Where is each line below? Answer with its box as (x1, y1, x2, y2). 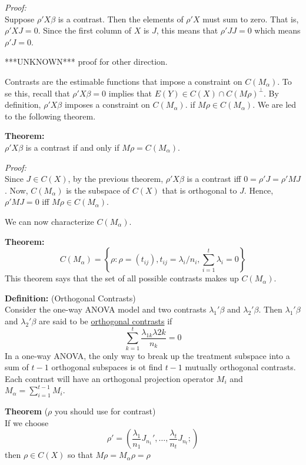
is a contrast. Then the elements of (58, 12, 184, 25)
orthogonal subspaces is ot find (51, 361, 163, 373)
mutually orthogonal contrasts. (185, 361, 296, 373)
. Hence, (244, 184, 274, 196)
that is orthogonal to (162, 184, 237, 196)
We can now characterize (5, 215, 94, 227)
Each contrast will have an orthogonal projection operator (5, 372, 214, 384)
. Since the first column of (38, 24, 132, 36)
